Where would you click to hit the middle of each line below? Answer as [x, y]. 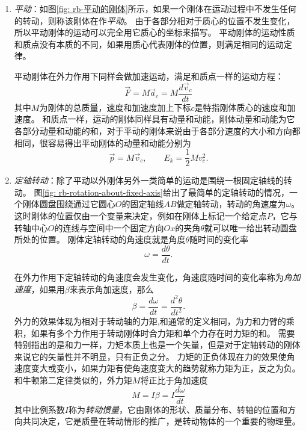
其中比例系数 [39, 409]
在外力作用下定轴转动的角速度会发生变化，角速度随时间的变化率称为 [149, 277]
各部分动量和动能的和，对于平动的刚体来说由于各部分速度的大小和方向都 [157, 131]
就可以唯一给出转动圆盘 [250, 227]
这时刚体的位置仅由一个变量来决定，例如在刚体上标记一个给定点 [140, 216]
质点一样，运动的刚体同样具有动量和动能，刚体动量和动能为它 [173, 119]
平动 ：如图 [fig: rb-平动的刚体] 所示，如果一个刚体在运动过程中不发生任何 [155, 8]
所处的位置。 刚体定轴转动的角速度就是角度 [100, 239]
